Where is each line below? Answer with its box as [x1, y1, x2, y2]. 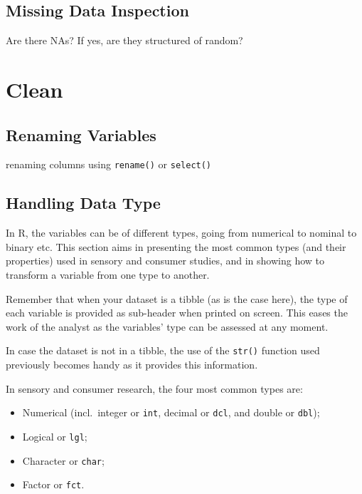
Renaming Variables [6, 123, 156, 145]
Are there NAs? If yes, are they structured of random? [6, 33, 243, 48]
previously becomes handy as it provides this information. [6, 357, 258, 372]
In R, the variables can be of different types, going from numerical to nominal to [6, 225, 357, 240]
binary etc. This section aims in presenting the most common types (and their [6, 239, 346, 254]
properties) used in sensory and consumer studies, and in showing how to [6, 253, 324, 268]
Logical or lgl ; [22, 428, 87, 443]
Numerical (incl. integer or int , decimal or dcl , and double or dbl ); [22, 405, 320, 420]
